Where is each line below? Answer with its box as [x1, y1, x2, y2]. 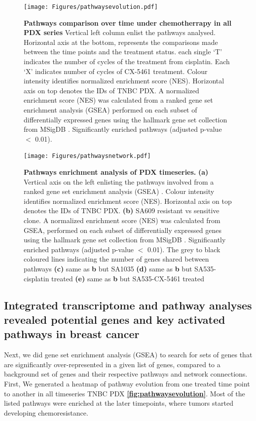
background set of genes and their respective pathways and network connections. [4, 369, 248, 379]
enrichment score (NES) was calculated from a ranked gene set [24, 95, 213, 105]
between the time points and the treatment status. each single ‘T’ [24, 46, 222, 57]
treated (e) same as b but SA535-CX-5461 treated [51, 273, 204, 283]
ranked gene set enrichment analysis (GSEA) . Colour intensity [24, 186, 215, 196]
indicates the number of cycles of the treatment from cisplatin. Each [24, 56, 230, 67]
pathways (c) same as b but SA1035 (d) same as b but [24, 263, 192, 273]
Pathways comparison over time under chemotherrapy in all [24, 17, 232, 28]
